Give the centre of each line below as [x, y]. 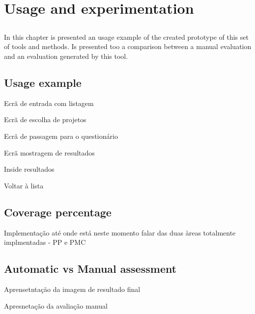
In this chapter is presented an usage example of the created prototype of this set [126, 37]
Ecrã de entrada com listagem [49, 103]
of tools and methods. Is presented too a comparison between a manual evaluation [128, 46]
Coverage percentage [58, 212]
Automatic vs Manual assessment [90, 269]
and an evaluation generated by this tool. [66, 56]
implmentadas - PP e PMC [45, 242]
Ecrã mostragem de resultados [49, 152]
